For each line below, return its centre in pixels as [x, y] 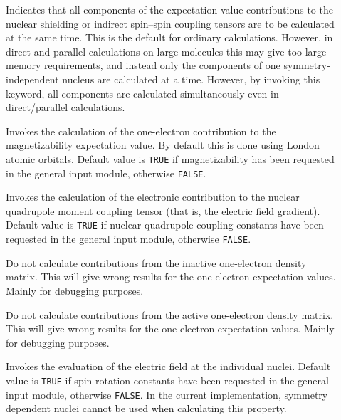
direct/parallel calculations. [65, 107]
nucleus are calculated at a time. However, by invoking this [191, 79]
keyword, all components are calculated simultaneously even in [142, 93]
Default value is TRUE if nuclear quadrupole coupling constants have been [165, 225]
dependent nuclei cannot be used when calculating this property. [146, 408]
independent [32, 79]
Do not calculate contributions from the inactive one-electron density [156, 262]
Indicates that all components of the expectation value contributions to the [169, 9]
